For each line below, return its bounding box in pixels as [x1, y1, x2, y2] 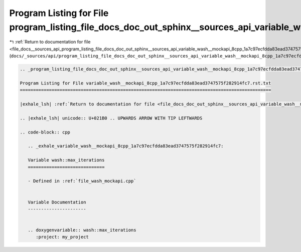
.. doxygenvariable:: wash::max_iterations [28, 227, 136, 233]
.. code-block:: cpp [20, 129, 70, 135]
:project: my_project [36, 234, 89, 240]
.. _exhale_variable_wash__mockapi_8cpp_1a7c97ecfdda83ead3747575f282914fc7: [28, 143, 224, 149]
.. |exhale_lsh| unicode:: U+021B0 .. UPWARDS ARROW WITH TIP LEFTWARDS [20, 115, 203, 121]
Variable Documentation [28, 199, 86, 205]
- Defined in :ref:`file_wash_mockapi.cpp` [28, 178, 136, 184]
